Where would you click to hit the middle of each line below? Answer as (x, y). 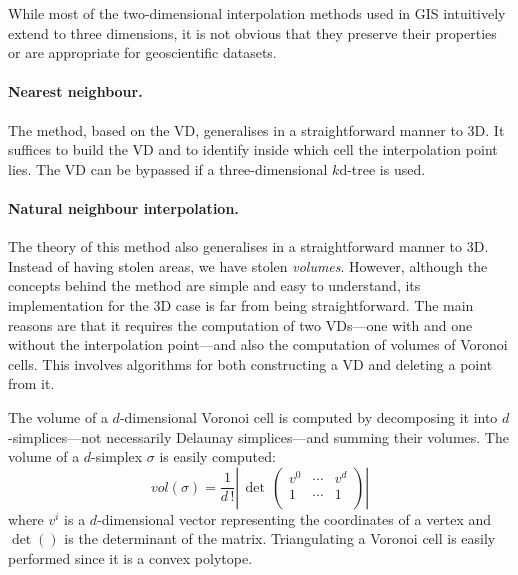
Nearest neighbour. (75, 91)
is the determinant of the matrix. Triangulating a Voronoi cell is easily (280, 538)
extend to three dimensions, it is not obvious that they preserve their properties (252, 32)
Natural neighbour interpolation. (123, 207)
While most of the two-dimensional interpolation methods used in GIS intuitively (257, 13)
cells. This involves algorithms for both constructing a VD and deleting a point (250, 363)
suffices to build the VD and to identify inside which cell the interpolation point (253, 149)
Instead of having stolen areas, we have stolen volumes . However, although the (248, 265)
